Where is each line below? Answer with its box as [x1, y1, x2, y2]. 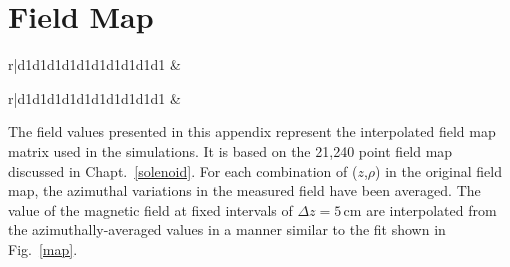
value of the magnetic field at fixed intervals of [8, 199, 293, 220]
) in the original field [375, 160, 502, 181]
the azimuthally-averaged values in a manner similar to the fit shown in [8, 219, 446, 240]
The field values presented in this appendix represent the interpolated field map [8, 121, 496, 142]
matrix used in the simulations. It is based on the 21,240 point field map [8, 140, 453, 161]
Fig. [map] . [8, 238, 78, 259]
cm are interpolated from [343, 199, 497, 220]
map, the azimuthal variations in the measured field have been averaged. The [8, 180, 481, 201]
